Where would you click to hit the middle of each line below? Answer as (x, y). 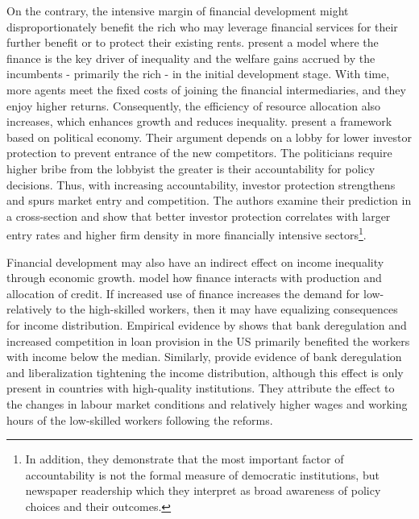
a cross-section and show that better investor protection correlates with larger (199, 216)
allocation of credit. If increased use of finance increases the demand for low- (195, 293)
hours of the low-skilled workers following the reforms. (140, 419)
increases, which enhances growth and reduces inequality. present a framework (199, 121)
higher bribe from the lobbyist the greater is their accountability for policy (191, 168)
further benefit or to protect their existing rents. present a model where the (193, 42)
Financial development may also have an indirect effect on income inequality (195, 262)
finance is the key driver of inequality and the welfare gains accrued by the (191, 58)
